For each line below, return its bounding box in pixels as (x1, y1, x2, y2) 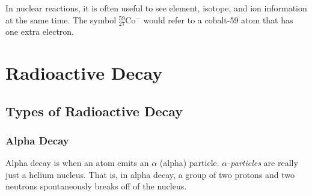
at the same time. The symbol (5, 13, 117, 26)
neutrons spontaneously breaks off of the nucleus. (5, 180, 187, 192)
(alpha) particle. (159, 156, 219, 169)
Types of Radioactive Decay (5, 101, 183, 120)
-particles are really (227, 156, 298, 169)
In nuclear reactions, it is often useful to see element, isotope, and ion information (5, 2, 307, 14)
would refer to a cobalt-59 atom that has (143, 13, 293, 26)
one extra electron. (5, 25, 75, 38)
